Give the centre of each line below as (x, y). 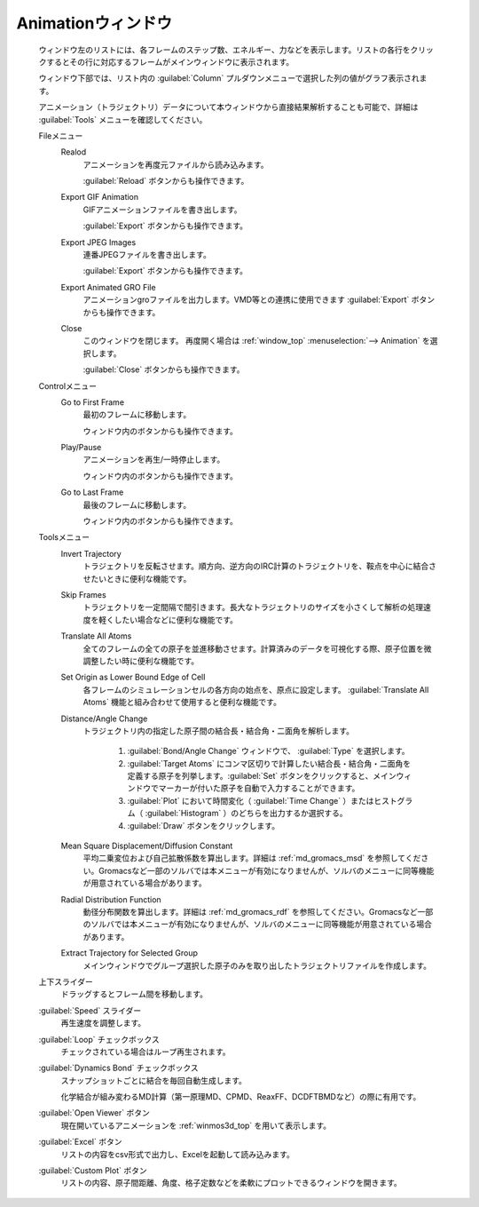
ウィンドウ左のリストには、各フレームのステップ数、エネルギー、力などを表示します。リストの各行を (225, 50)
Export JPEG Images (98, 242)
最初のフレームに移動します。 (137, 415)
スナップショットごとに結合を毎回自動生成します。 (154, 1080)
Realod (74, 152)
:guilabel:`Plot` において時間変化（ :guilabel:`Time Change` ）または (251, 800)
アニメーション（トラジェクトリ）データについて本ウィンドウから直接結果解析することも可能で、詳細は (228, 107)
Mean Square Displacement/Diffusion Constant (147, 846)
